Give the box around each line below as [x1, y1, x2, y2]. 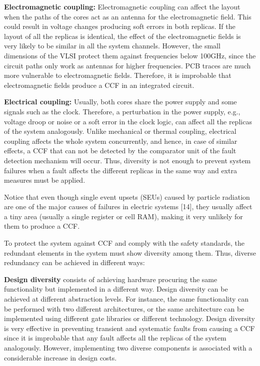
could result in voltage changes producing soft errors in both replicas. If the [4, 21, 235, 31]
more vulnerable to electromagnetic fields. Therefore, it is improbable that [4, 70, 231, 80]
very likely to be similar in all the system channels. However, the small [4, 40, 220, 51]
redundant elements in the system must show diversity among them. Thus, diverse [4, 247, 256, 258]
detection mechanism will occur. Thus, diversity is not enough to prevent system [4, 155, 251, 165]
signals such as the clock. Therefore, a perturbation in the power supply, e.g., [4, 106, 240, 116]
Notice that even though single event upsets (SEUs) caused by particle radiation [4, 191, 250, 202]
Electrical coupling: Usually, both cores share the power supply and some [4, 96, 237, 107]
